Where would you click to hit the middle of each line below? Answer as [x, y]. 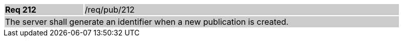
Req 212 [21, 10]
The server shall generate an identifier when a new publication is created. [147, 22]
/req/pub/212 [110, 10]
